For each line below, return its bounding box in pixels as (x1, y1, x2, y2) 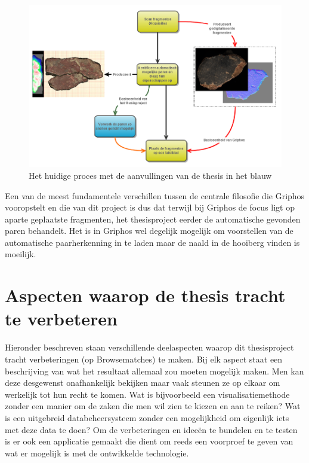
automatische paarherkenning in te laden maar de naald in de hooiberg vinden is (5, 236, 300, 248)
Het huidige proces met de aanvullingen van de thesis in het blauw (29, 169, 272, 181)
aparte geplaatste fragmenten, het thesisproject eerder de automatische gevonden (5, 212, 301, 225)
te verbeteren (5, 306, 118, 331)
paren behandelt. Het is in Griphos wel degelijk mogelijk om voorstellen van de (5, 224, 293, 237)
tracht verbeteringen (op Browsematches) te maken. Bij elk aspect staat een (5, 352, 283, 365)
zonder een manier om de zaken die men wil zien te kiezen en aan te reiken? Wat (5, 400, 301, 412)
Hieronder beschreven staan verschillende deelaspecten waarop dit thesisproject (5, 341, 294, 354)
